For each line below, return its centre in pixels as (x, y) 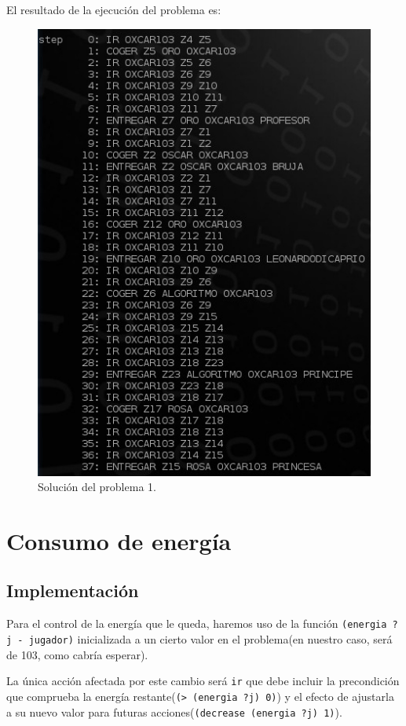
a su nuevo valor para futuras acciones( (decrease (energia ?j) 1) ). (174, 711)
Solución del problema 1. (97, 487)
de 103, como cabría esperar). (77, 654)
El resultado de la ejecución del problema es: (114, 9)
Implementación (73, 590)
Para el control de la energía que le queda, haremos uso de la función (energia (197, 623)
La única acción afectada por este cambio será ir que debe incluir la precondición (203, 681)
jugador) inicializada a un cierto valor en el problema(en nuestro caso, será (210, 638)
